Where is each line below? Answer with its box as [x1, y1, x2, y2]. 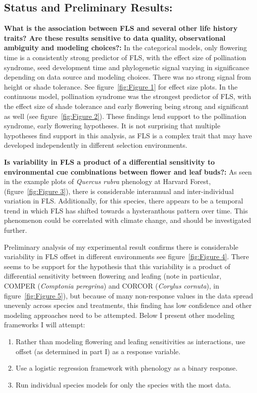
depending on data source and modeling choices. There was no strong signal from [4, 72, 251, 82]
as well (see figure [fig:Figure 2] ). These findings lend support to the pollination [4, 110, 247, 121]
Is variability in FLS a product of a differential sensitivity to [4, 156, 215, 167]
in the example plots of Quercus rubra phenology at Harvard [4, 176, 188, 187]
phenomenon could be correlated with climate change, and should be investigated [4, 215, 252, 225]
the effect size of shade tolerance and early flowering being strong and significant [4, 100, 249, 111]
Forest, [190, 176, 211, 187]
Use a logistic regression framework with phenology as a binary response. [15, 363, 238, 373]
